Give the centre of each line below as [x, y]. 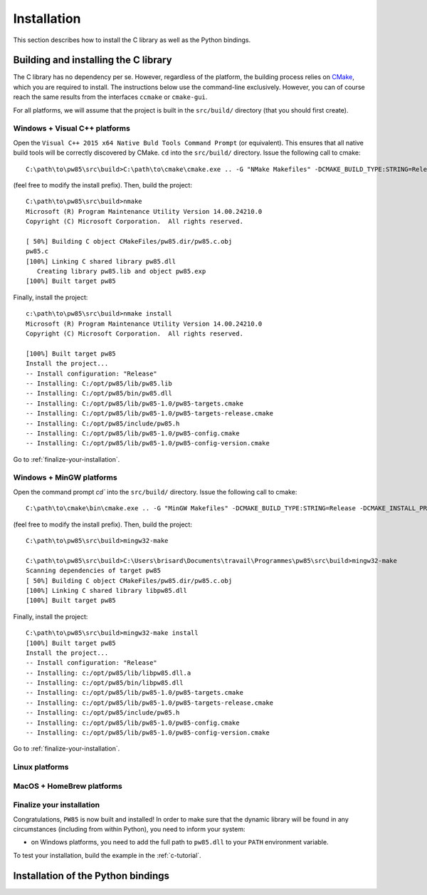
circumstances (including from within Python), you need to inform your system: [129, 829]
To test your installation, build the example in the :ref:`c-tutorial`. [107, 855]
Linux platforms [41, 767]
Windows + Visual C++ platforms [72, 128]
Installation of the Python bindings [91, 875]
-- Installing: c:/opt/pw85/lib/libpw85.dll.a [109, 673]
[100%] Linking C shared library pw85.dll [101, 261]
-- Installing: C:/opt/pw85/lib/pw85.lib [99, 383]
